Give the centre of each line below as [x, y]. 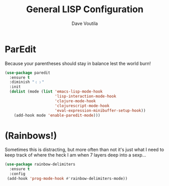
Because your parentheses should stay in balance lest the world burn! [78, 63]
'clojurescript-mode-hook [82, 106]
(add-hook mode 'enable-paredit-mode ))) [57, 115]
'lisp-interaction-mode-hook [85, 97]
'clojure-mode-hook [75, 101]
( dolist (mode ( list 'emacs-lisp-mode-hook [56, 92]
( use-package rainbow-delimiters [40, 164]
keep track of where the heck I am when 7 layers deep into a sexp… [76, 155]
